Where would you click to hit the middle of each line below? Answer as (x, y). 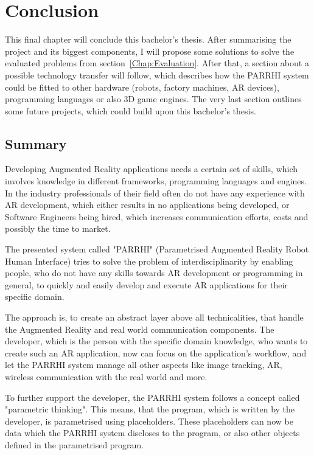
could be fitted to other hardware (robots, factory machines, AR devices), (142, 87)
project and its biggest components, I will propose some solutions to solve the (150, 51)
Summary (36, 143)
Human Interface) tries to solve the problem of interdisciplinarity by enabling (149, 261)
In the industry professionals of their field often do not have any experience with (155, 193)
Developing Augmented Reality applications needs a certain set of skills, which (152, 169)
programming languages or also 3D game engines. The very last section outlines (153, 99)
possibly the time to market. (58, 228)
